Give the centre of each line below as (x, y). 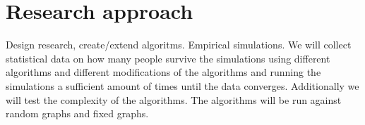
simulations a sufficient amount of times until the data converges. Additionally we (182, 85)
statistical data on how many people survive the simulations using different (168, 58)
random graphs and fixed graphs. (77, 113)
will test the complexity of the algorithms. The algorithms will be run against (174, 99)
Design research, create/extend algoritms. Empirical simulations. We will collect (179, 45)
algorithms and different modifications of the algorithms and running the (163, 72)
